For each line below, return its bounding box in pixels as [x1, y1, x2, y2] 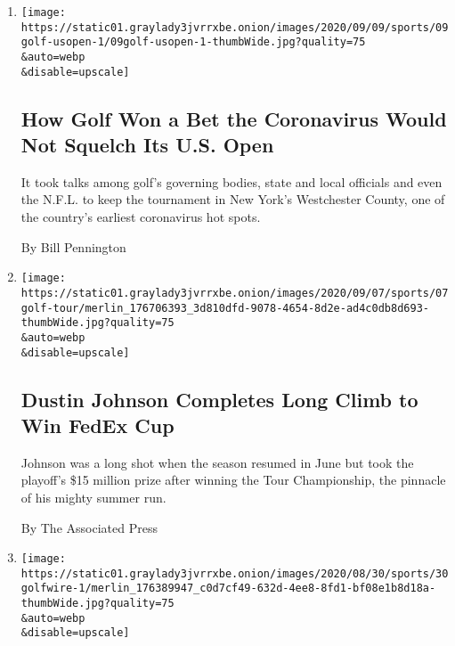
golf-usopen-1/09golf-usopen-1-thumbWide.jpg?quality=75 [20, 36, 366, 49]
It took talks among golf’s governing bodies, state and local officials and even [20, 172, 443, 191]
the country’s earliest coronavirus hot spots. [20, 208, 261, 226]
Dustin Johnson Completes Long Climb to [20, 385, 418, 413]
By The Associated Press [20, 518, 158, 536]
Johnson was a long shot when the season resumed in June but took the [20, 453, 414, 471]
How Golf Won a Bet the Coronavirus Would [20, 104, 447, 132]
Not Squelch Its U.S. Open [20, 131, 274, 159]
